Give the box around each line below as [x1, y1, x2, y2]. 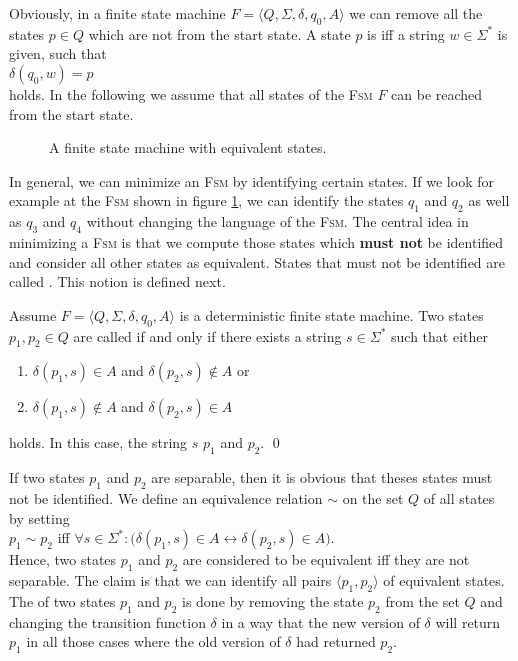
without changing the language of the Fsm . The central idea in [86, 211, 469, 232]
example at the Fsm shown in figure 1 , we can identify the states [9, 190, 404, 211]
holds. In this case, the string [9, 432, 188, 453]
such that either [391, 325, 489, 346]
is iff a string [367, 23, 445, 44]
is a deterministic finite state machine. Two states [179, 304, 484, 325]
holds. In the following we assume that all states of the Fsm [9, 83, 373, 104]
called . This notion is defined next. [9, 271, 226, 292]
